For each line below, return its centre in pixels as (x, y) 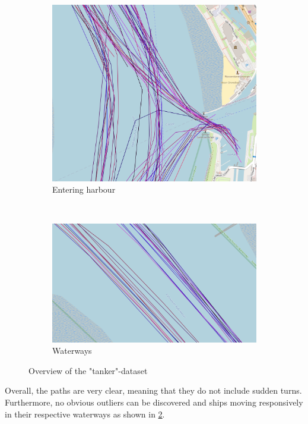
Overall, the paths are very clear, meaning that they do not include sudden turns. (153, 390)
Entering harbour (84, 189)
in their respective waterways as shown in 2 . (85, 414)
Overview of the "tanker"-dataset (88, 370)
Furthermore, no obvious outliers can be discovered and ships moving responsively (154, 402)
